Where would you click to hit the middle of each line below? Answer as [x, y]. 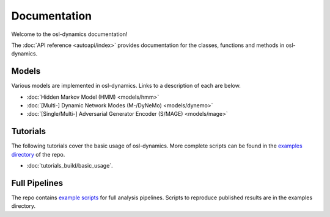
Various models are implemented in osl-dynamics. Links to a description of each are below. [126, 86]
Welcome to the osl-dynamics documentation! [69, 34]
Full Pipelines [37, 183]
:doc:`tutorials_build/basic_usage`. [70, 166]
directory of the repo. [38, 154]
